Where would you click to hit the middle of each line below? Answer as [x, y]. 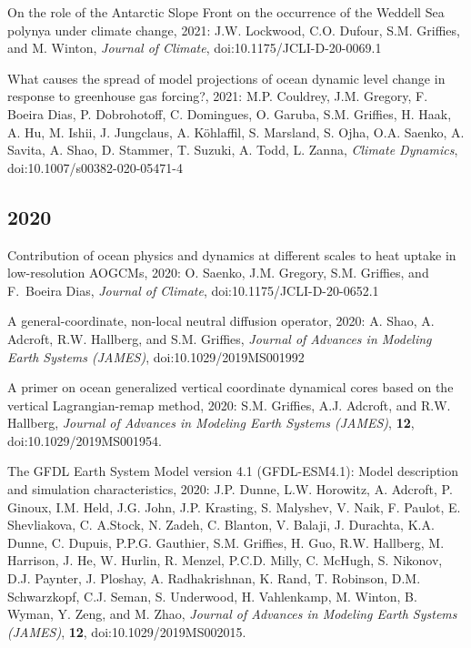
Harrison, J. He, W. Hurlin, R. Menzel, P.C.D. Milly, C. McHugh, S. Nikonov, [225, 560]
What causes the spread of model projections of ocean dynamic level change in [226, 78]
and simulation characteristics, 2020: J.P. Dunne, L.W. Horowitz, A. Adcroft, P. [230, 489]
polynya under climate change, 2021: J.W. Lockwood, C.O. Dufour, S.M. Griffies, [234, 30]
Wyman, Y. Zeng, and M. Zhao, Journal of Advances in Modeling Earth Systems [232, 614]
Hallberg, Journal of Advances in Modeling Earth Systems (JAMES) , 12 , [211, 423]
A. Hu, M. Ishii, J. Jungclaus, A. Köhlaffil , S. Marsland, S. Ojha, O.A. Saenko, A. [236, 132]
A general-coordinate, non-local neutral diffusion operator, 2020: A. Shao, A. [221, 321]
